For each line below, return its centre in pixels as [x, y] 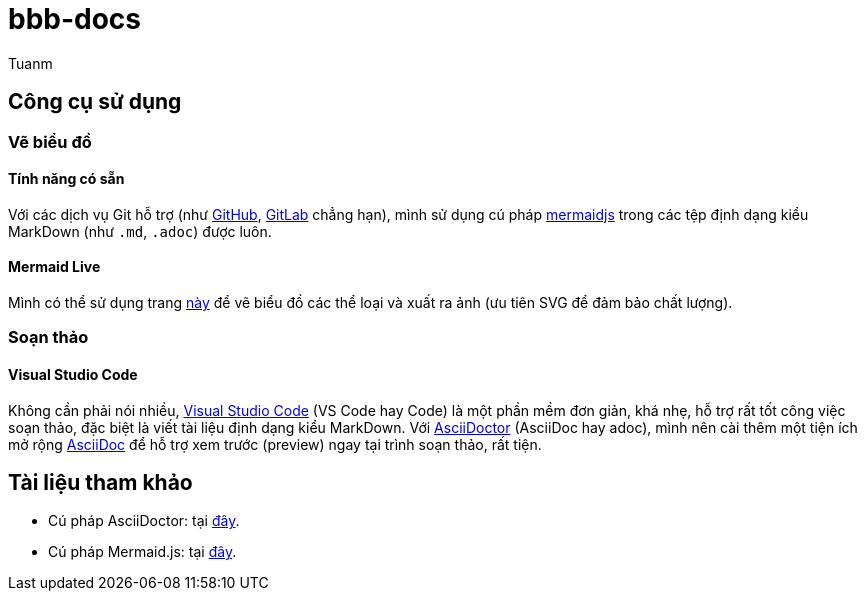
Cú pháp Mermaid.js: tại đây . [142, 552]
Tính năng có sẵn [66, 179]
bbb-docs [75, 19]
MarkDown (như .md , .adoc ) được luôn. [140, 231]
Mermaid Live [54, 267]
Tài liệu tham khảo [100, 483]
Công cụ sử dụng [95, 102]
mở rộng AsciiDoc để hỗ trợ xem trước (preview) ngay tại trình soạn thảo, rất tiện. [275, 444]
